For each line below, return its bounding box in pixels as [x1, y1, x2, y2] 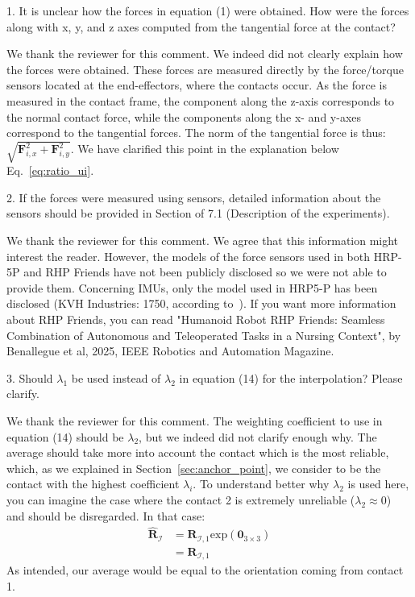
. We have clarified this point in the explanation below [70, 140, 339, 157]
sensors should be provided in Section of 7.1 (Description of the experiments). [6, 205, 390, 222]
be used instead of [71, 369, 161, 386]
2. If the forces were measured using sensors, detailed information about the [6, 189, 381, 205]
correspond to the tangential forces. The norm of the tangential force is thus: [6, 124, 386, 141]
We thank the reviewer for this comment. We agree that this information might [6, 232, 399, 249]
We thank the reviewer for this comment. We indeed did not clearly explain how [6, 45, 403, 62]
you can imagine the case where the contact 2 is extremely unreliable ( [6, 491, 355, 508]
